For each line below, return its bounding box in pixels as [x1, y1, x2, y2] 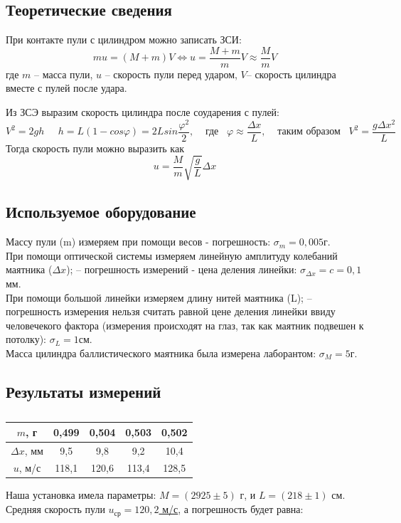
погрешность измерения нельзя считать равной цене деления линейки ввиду [6, 304, 336, 319]
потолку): [6, 332, 46, 347]
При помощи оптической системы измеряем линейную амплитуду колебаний [6, 248, 338, 263]
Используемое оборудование [6, 201, 196, 223]
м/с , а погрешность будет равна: [162, 502, 304, 517]
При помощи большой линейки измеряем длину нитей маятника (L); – [6, 290, 312, 305]
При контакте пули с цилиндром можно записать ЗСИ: [6, 32, 242, 47]
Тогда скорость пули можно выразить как [6, 140, 184, 155]
